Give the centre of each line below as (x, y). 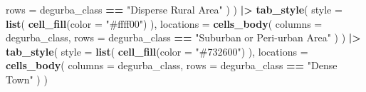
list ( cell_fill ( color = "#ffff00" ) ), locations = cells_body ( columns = (164, 23)
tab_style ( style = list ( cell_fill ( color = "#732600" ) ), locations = (157, 51)
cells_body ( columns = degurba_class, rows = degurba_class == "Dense (172, 65)
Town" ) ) (27, 79)
